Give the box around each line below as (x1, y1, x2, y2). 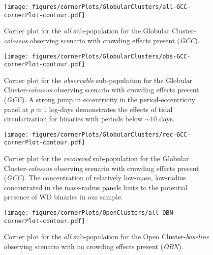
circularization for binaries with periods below (4, 113, 143, 124)
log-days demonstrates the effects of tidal (49, 104, 173, 114)
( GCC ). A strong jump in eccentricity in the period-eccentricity (4, 94, 195, 104)
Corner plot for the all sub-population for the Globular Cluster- (4, 26, 196, 36)
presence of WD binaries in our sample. (4, 192, 123, 202)
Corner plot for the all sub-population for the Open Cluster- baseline (4, 231, 209, 242)
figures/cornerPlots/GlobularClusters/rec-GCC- (32, 131, 191, 138)
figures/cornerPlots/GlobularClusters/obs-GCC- (32, 53, 191, 60)
